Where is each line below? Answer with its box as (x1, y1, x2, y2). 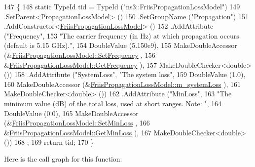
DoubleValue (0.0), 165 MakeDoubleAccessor (4, 108, 139, 118)
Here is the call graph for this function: (4, 153, 122, 164)
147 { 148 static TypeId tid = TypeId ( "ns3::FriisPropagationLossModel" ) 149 (4, 1, 240, 11)
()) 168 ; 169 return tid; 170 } (4, 137, 94, 147)
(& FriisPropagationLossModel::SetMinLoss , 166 (4, 118, 150, 128)
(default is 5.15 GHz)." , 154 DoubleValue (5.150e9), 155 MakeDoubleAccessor (4, 40, 237, 50)
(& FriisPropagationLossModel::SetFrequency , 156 (4, 49, 155, 60)
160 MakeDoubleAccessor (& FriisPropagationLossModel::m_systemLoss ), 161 (4, 79, 241, 89)
